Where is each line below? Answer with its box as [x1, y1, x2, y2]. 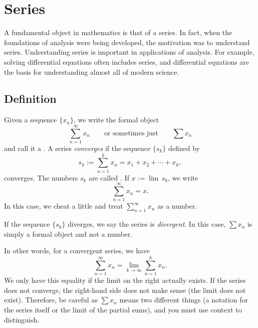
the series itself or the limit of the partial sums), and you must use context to [4, 304, 242, 314]
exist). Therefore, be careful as [4, 294, 98, 305]
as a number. [157, 201, 197, 211]
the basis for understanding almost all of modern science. [4, 66, 179, 77]
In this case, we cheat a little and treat [4, 201, 123, 211]
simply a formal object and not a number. [4, 228, 133, 239]
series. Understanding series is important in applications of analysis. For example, [4, 47, 254, 57]
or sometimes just [104, 129, 158, 137]
